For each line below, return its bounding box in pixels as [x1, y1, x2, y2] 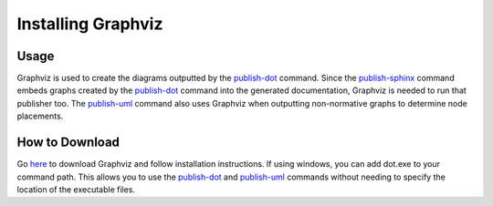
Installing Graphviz [16, 14, 163, 34]
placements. [16, 110, 64, 122]
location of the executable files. [16, 183, 136, 195]
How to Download [16, 135, 121, 150]
